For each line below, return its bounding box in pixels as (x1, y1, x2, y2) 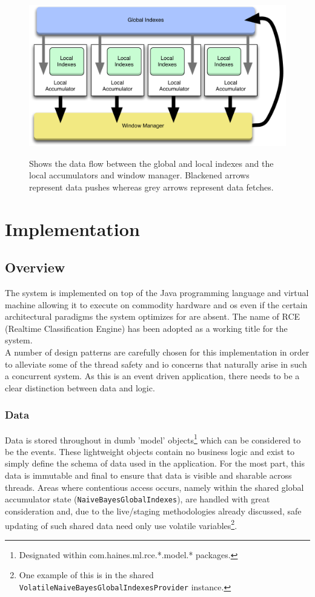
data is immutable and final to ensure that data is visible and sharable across (5, 469, 292, 482)
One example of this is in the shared (19, 568, 154, 581)
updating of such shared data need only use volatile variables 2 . (5, 517, 237, 531)
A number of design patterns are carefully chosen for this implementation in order (5, 346, 310, 359)
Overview (5, 258, 65, 277)
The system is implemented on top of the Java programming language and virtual (5, 286, 309, 299)
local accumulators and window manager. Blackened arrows (29, 169, 250, 181)
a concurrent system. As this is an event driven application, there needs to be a (5, 369, 300, 382)
